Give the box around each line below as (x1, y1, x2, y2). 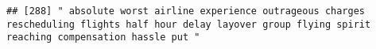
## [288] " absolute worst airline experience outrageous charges (6, 6, 366, 17)
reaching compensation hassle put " (6, 32, 200, 43)
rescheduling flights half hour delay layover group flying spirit (6, 18, 371, 30)
